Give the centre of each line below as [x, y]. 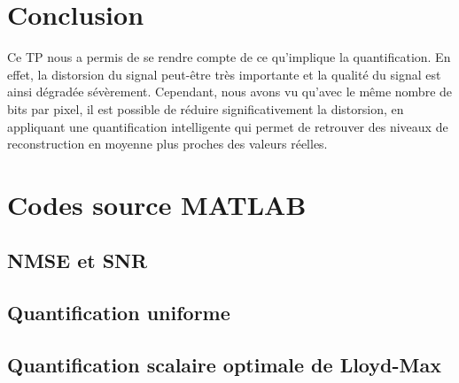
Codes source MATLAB [157, 204]
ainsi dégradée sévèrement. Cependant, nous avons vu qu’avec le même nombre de [230, 92]
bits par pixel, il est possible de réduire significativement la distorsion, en [206, 108]
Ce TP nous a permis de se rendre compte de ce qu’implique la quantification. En [229, 57]
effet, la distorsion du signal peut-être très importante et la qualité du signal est [224, 74]
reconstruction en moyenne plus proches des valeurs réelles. [167, 144]
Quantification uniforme [119, 313]
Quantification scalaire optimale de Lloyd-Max [224, 365]
